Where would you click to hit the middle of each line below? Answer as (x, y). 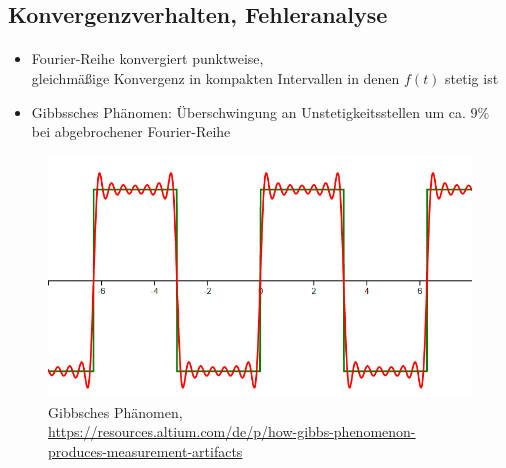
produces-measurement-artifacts (145, 450)
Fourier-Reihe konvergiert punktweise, (147, 58)
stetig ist (472, 77)
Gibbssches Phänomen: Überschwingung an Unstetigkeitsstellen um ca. (248, 111)
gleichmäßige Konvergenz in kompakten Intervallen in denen (215, 77)
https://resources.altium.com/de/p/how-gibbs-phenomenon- (232, 431)
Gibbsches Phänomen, (115, 411)
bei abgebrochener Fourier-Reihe (131, 131)
